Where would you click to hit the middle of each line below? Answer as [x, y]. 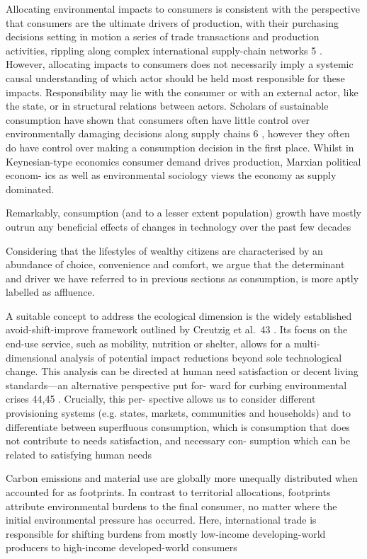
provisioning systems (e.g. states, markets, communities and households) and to [178, 413]
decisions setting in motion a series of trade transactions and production [163, 36]
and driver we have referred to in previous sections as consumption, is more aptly [182, 278]
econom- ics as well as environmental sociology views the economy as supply [171, 175]
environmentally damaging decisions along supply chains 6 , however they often [178, 133]
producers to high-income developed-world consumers [122, 547]
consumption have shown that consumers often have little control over [158, 119]
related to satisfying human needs [79, 454]
